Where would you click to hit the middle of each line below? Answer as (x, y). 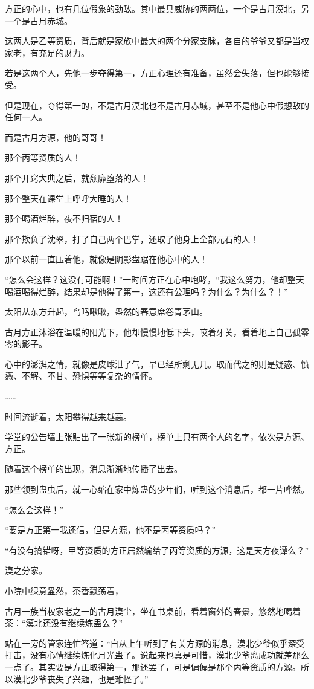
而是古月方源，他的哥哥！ (56, 137)
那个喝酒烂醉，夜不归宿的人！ (64, 218)
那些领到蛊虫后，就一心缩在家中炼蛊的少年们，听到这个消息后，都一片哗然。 (157, 489)
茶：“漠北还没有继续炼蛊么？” (64, 623)
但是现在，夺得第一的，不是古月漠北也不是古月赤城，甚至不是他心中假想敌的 (157, 105)
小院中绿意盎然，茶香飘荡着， (64, 590)
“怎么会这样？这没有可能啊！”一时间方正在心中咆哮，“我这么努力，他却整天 (155, 279)
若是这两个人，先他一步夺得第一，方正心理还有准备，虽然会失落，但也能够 (153, 73)
